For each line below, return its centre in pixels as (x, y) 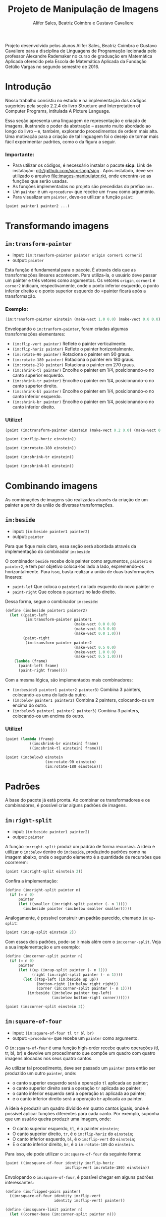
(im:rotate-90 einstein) (71, 762)
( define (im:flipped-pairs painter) (43, 1191)
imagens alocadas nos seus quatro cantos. (49, 1058)
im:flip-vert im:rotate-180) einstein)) (107, 1167)
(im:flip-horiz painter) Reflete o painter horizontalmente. (73, 349)
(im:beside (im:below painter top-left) (69, 993)
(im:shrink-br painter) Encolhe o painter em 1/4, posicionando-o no (83, 402)
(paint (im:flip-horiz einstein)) (41, 439)
